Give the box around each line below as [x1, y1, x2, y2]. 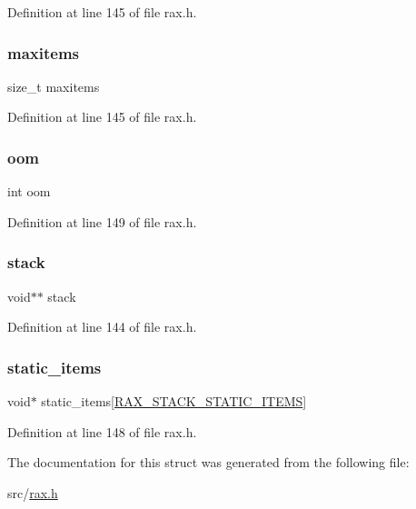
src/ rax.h [7, 483, 58, 502]
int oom [7, 182, 51, 201]
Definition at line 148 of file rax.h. [7, 422, 197, 441]
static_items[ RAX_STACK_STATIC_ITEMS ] [41, 392, 307, 411]
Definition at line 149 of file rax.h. [7, 212, 197, 231]
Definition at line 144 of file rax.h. [7, 317, 197, 336]
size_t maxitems [7, 76, 100, 95]
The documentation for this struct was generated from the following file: [7, 453, 410, 472]
